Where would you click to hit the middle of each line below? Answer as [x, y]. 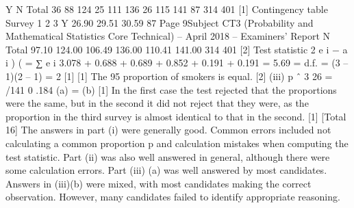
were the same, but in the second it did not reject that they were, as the [157, 103]
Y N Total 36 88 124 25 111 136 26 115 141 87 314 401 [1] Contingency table [167, 9]
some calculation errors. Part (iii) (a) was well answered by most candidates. [166, 170]
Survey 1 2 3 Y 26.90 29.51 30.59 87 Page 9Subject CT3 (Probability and [160, 22]
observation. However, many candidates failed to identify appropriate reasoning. [173, 197]
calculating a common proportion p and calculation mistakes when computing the [177, 143]
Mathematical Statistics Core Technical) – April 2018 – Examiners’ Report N [168, 36]
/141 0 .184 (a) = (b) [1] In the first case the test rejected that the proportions [171, 89]
